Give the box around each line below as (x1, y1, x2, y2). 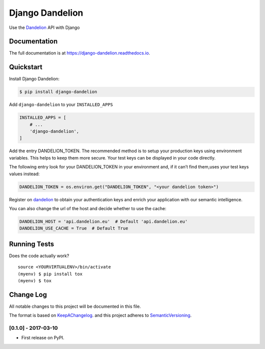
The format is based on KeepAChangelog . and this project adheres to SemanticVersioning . (9, 312, 192, 319)
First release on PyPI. (21, 335, 65, 341)
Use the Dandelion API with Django (9, 25, 80, 30)
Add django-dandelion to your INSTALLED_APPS (9, 102, 113, 107)
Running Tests (9, 240, 54, 248)
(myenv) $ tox (18, 278, 52, 284)
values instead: (9, 171, 40, 177)
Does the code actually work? (9, 253, 70, 259)
